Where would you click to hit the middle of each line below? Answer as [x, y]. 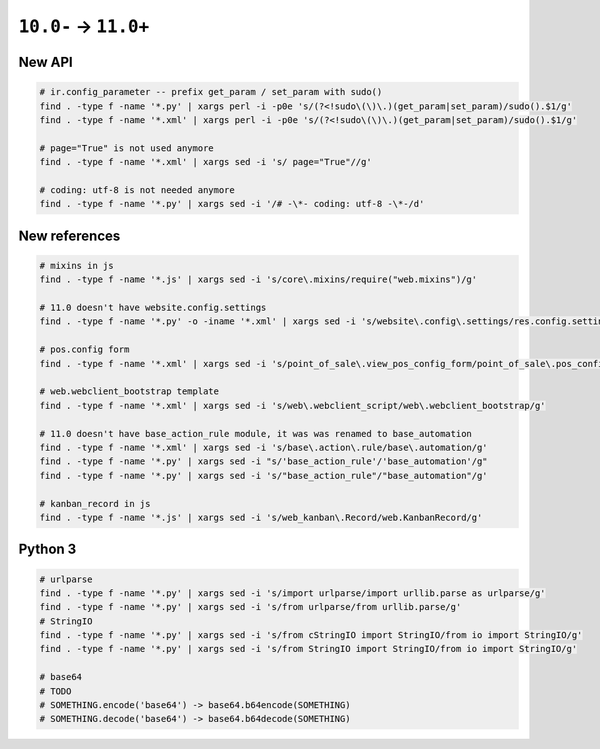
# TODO [55, 691]
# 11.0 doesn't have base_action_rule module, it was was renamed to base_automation [255, 433]
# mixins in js [76, 265]
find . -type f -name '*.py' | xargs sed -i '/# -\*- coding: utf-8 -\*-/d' [232, 204]
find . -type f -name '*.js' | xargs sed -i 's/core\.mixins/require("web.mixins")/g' [258, 279]
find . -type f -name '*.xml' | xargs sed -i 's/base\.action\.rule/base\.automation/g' [264, 447]
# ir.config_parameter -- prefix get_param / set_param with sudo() [211, 92]
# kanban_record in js [95, 503]
